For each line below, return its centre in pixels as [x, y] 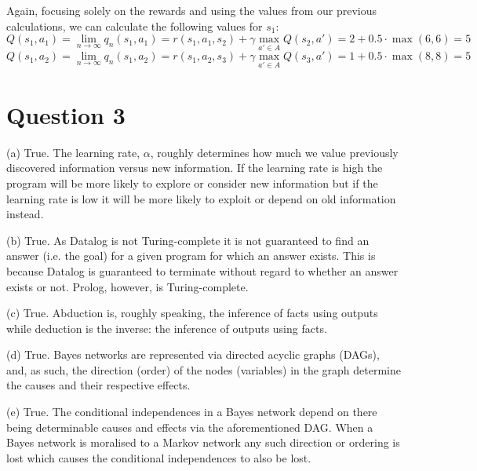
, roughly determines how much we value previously [274, 152]
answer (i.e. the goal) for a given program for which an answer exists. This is [191, 256]
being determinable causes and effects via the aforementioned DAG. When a [190, 427]
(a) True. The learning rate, [73, 152]
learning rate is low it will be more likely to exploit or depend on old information [201, 198]
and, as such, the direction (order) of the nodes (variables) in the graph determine [204, 369]
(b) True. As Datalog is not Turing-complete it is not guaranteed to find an [188, 240]
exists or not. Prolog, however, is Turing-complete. [127, 286]
